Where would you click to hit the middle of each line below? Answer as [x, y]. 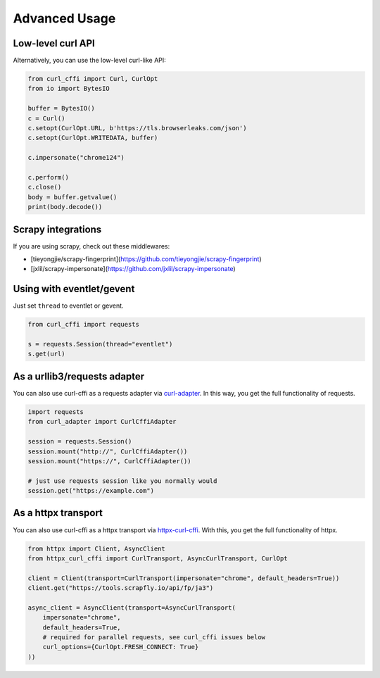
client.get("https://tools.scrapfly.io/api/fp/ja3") [121, 588]
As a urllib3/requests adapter [79, 376]
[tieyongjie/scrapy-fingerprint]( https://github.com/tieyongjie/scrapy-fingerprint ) [146, 259]
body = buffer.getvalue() [72, 197]
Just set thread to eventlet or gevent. [68, 306]
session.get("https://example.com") [91, 491]
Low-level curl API [54, 43]
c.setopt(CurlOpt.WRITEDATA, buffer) [93, 138]
